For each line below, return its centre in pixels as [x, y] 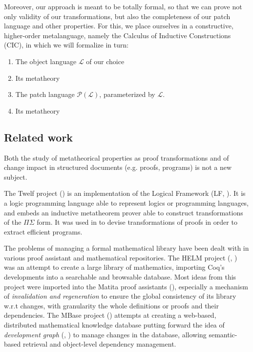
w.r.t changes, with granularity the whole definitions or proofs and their [111, 305]
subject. [16, 176]
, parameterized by [127, 94]
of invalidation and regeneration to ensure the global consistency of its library [120, 296]
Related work [39, 137]
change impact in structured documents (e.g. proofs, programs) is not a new [118, 167]
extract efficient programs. [43, 231]
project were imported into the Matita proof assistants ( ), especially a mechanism [126, 286]
